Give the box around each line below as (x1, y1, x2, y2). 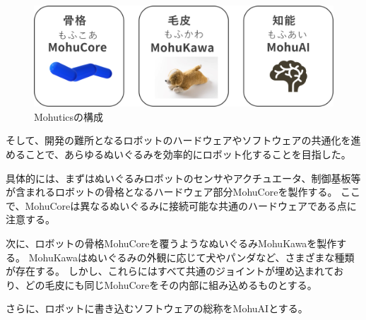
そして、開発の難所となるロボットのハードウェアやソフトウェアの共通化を (6, 133, 351, 148)
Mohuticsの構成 (34, 109, 104, 124)
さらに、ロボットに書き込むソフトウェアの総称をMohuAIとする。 (6, 301, 308, 316)
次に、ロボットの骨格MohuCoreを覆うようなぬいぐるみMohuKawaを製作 (6, 236, 337, 251)
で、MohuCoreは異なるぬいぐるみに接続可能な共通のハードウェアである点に (6, 198, 357, 213)
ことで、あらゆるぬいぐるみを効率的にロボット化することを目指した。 (25, 147, 351, 162)
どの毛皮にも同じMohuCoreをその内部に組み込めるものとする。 (25, 277, 317, 292)
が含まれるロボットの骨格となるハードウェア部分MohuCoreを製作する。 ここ (6, 184, 361, 199)
